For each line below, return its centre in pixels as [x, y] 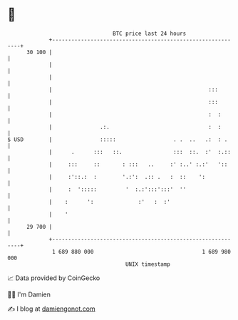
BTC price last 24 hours [150, 33]
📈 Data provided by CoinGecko [54, 278]
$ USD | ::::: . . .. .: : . [118, 139]
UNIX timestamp [148, 264]
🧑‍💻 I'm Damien [29, 294]
